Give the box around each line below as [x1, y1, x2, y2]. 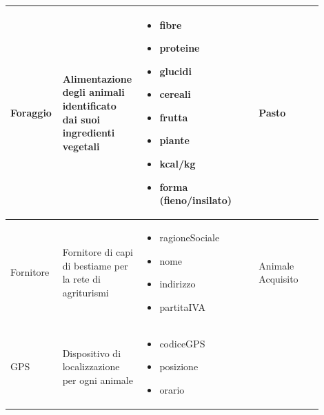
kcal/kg [159, 156, 196, 171]
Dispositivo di [62, 345, 121, 360]
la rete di [62, 272, 101, 286]
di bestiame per [62, 258, 128, 272]
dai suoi [62, 112, 101, 126]
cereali [159, 87, 191, 101]
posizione [159, 359, 199, 374]
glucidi [159, 63, 192, 78]
